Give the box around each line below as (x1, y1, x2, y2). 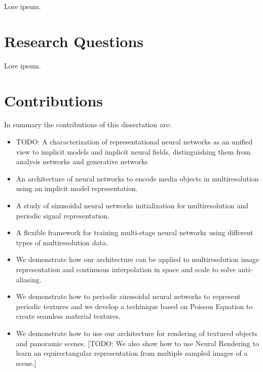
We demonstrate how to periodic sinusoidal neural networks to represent (16, 291, 241, 302)
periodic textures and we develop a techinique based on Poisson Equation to (16, 301, 253, 311)
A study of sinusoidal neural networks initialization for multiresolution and (16, 200, 249, 210)
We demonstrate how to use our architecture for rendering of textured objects (16, 327, 257, 338)
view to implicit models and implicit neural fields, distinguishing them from (16, 146, 251, 157)
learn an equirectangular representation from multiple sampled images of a (16, 348, 248, 358)
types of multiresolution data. (16, 237, 108, 247)
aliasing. (16, 274, 42, 284)
